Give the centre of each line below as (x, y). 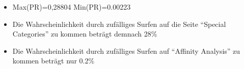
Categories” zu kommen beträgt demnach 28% (85, 34)
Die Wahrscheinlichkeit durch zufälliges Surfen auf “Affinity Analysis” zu (126, 50)
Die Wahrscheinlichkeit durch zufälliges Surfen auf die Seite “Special (119, 24)
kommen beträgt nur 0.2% (53, 61)
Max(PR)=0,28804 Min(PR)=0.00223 (72, 7)
